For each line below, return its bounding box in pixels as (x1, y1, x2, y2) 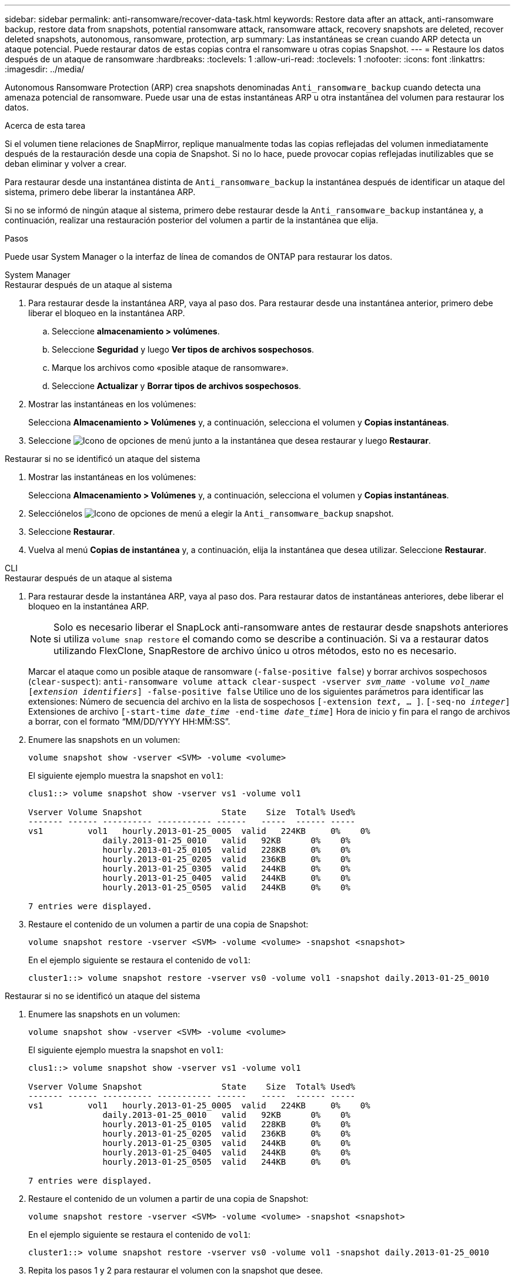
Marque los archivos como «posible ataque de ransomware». (52, 363, 289, 373)
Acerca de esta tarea (5, 120, 86, 130)
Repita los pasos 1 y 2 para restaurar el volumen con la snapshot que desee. (28, 1265, 323, 1275)
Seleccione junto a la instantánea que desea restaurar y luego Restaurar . (28, 435, 431, 445)
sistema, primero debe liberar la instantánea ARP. (5, 187, 196, 197)
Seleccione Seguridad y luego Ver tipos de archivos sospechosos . (52, 344, 315, 354)
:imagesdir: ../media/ (5, 64, 85, 74)
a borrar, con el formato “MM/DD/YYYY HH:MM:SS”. (28, 716, 230, 726)
